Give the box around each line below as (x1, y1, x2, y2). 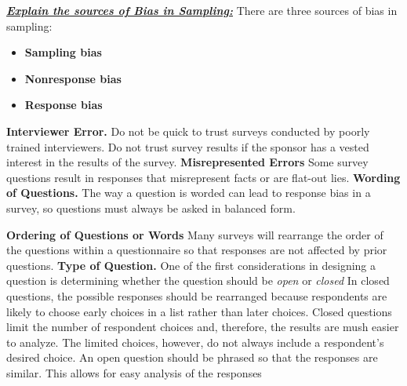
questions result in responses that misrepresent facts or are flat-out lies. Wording (6, 169, 401, 185)
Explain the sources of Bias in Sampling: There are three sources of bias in (6, 2, 398, 18)
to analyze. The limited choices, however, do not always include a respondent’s (6, 333, 384, 350)
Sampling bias (24, 44, 102, 60)
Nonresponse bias (24, 70, 122, 86)
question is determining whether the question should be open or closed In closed (6, 272, 390, 289)
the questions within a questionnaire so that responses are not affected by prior (6, 242, 387, 258)
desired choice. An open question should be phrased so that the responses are (6, 349, 378, 366)
